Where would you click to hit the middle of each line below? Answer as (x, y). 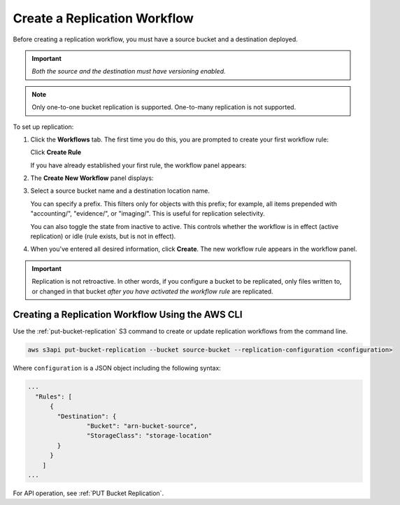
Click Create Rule (56, 152)
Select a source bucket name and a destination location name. (120, 191)
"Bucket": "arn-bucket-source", (142, 426)
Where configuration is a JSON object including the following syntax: (117, 368)
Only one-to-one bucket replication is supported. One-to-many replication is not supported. (164, 107)
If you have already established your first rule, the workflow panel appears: (138, 165)
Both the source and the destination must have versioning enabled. (129, 71)
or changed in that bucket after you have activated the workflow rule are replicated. (152, 291)
